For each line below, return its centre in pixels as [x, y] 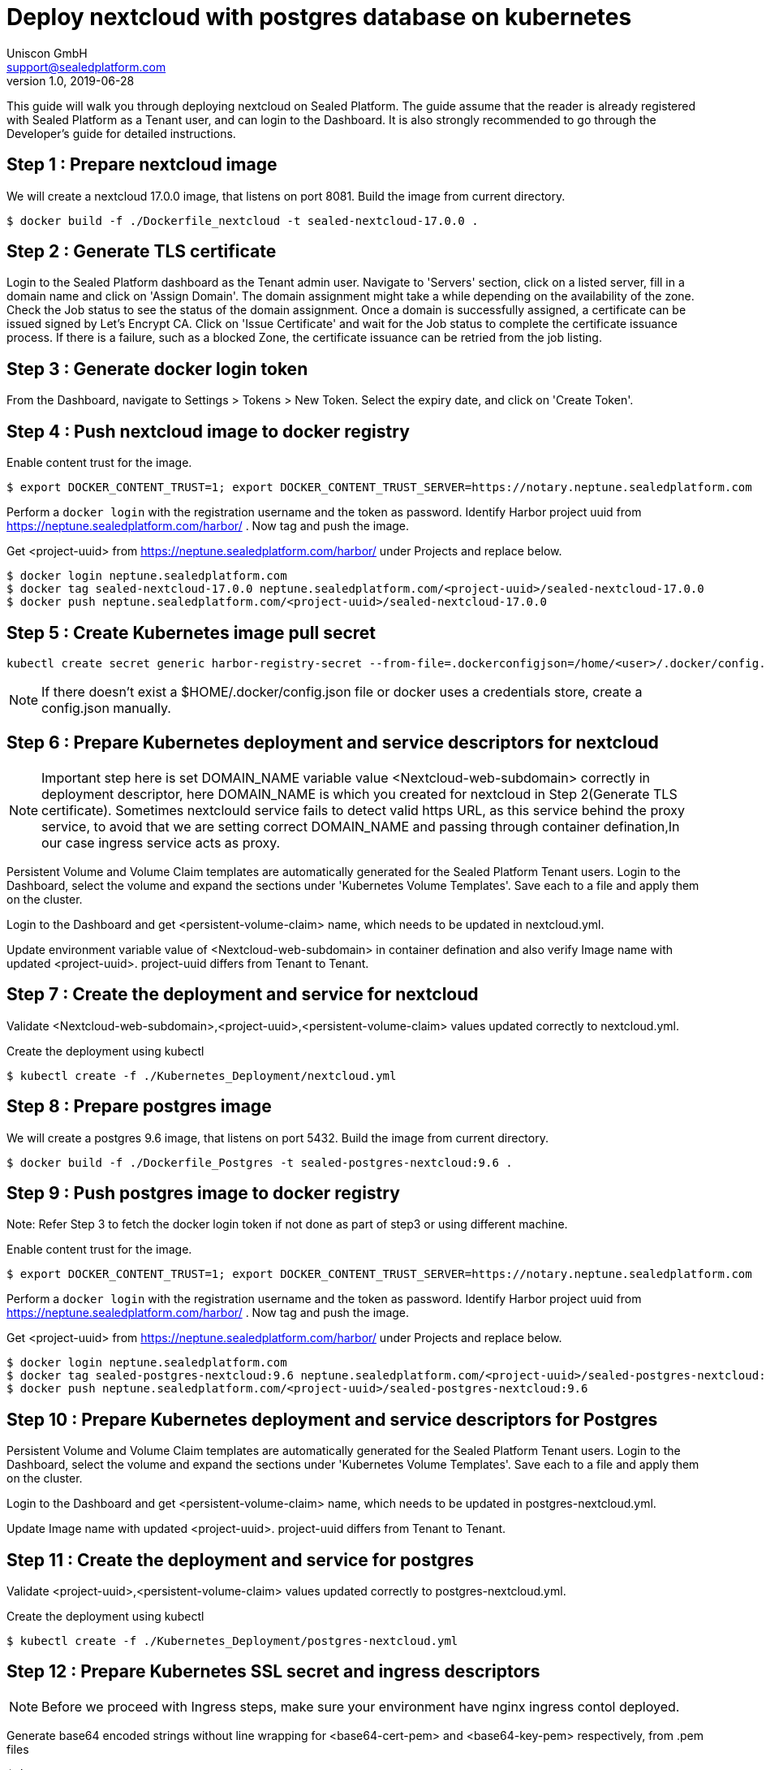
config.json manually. [106, 708]
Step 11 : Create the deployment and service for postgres [241, 1560]
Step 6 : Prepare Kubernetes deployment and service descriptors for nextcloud [333, 743]
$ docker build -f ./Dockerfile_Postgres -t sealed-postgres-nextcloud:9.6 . [260, 1162]
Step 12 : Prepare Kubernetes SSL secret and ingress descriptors [273, 1672]
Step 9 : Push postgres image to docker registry [203, 1193]
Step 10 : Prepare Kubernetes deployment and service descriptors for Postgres [332, 1419]
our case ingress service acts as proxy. [161, 842]
